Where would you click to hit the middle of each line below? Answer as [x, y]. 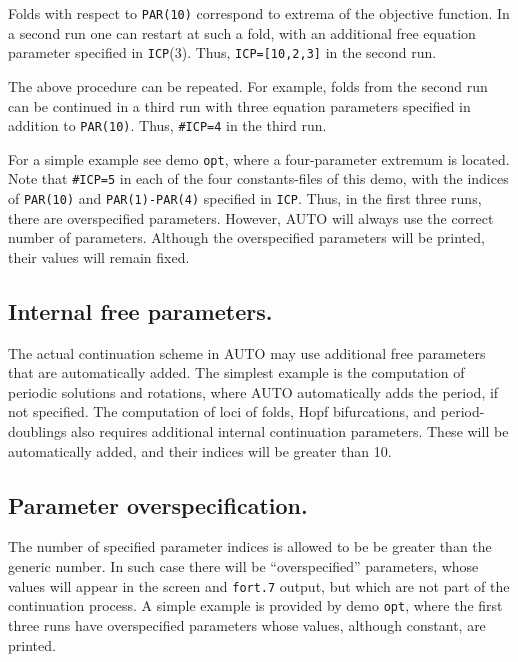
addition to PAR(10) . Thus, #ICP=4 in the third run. [167, 125]
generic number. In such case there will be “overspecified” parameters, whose [243, 566]
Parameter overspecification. [158, 504]
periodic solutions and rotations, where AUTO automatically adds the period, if [253, 391]
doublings [37, 431]
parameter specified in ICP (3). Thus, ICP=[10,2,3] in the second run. [222, 52]
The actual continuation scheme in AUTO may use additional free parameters [247, 352]
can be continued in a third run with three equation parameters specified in [239, 105]
